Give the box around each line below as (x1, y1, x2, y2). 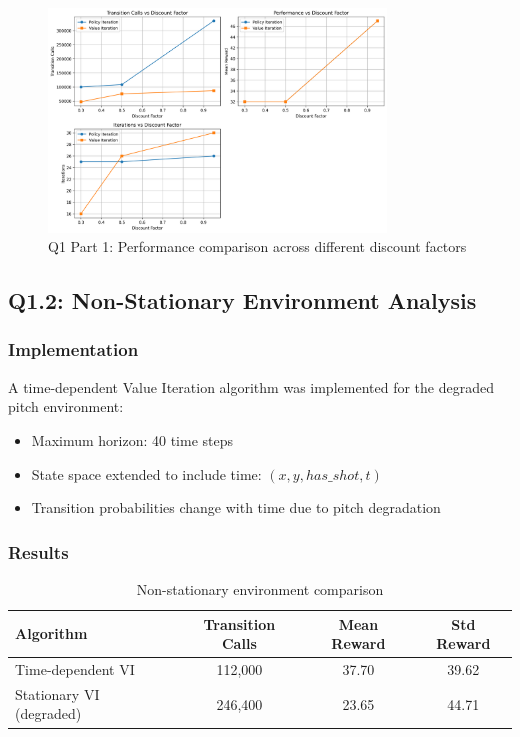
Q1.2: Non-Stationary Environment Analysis (8, 285, 477, 316)
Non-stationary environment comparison (136, 578, 384, 599)
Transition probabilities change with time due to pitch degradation (31, 497, 441, 518)
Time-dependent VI (15, 658, 135, 679)
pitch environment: (8, 396, 124, 417)
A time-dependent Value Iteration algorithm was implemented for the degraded (8, 376, 494, 397)
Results (8, 539, 69, 564)
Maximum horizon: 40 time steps (31, 429, 234, 450)
